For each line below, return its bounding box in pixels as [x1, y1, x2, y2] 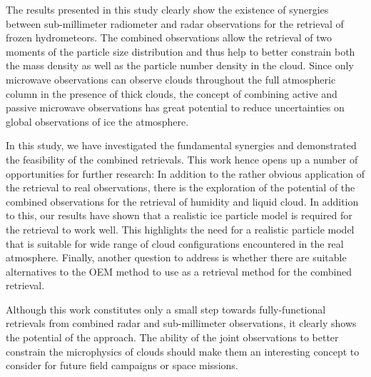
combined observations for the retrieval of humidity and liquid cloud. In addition [6, 193, 359, 208]
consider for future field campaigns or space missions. [6, 358, 238, 373]
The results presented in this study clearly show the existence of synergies [6, 2, 329, 16]
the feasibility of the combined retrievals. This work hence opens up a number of [6, 151, 358, 166]
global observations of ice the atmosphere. [6, 114, 189, 129]
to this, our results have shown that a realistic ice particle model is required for [6, 208, 352, 223]
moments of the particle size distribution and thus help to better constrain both [6, 44, 355, 59]
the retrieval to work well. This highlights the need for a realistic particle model [6, 221, 355, 236]
